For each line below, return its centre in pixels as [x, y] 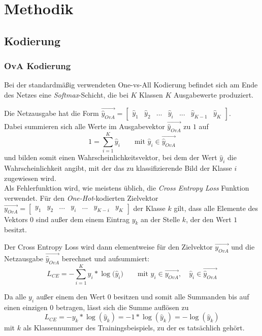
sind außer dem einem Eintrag [83, 219]
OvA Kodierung [38, 66]
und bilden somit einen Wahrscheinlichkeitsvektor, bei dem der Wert [111, 157]
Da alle [15, 297]
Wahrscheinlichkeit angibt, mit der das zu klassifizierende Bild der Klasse [118, 168]
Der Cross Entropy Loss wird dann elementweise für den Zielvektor [108, 246]
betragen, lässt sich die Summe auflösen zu [122, 307]
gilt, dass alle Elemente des [216, 208]
